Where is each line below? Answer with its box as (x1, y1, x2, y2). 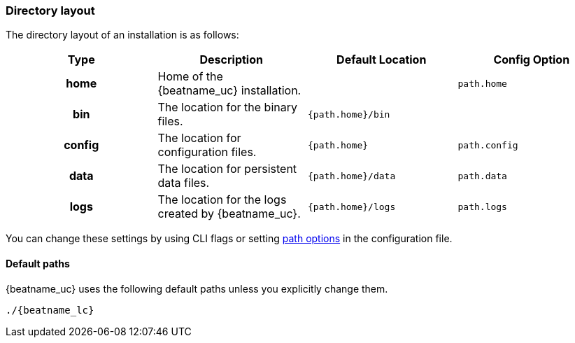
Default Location (336, 52, 427, 67)
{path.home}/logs (308, 201, 396, 212)
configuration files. (157, 145, 257, 160)
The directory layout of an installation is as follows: (6, 29, 239, 41)
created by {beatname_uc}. (157, 206, 301, 221)
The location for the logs (157, 192, 287, 207)
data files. (157, 176, 210, 190)
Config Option (493, 52, 570, 67)
